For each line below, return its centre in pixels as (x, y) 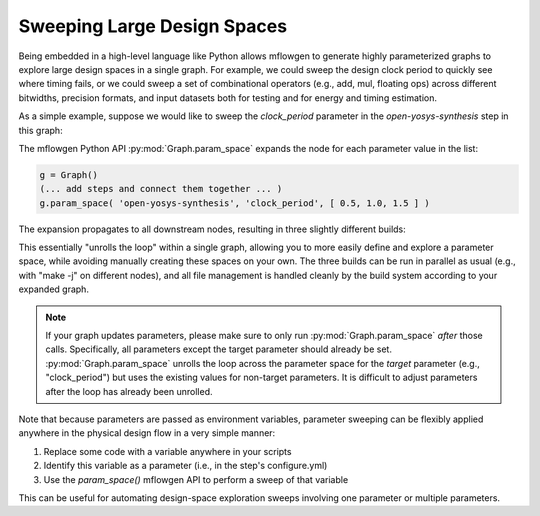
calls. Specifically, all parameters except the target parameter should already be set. (218, 349)
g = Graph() (69, 174)
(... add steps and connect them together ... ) (161, 189)
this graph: (41, 130)
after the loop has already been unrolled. (129, 391)
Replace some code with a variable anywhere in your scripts (167, 451)
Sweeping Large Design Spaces (153, 26)
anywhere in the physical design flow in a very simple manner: (147, 433)
